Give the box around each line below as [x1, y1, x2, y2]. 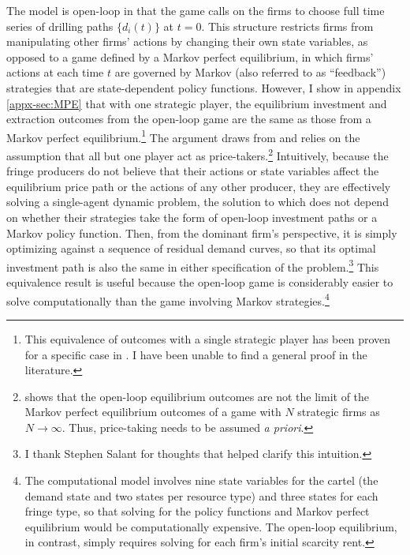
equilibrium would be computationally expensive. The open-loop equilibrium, [24, 518, 397, 534]
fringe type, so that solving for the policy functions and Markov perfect [24, 503, 370, 519]
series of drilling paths [6, 17, 114, 34]
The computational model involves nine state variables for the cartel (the [24, 472, 378, 489]
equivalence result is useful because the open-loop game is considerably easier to [6, 274, 393, 291]
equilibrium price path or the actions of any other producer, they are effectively [6, 178, 391, 194]
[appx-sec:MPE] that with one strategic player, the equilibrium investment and [6, 95, 387, 111]
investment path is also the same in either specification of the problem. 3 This [6, 256, 379, 275]
